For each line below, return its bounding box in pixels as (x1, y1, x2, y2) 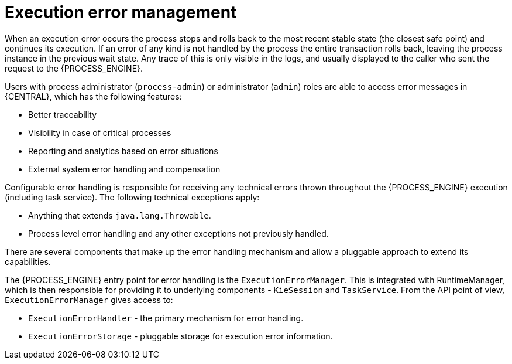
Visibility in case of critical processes (28, 127, 171, 138)
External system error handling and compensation (28, 164, 221, 174)
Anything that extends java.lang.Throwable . (28, 210, 211, 220)
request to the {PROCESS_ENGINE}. (5, 63, 143, 73)
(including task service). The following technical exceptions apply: (5, 192, 260, 202)
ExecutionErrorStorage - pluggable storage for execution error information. (28, 331, 333, 341)
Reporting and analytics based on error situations (28, 145, 218, 156)
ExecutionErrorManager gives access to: (5, 294, 173, 305)
